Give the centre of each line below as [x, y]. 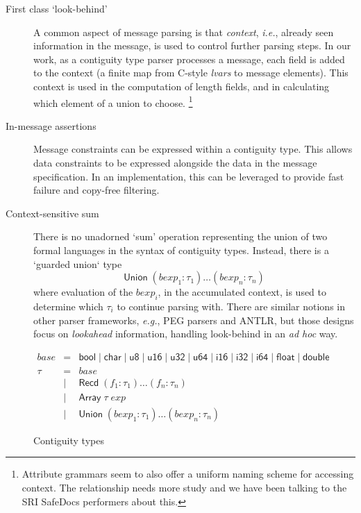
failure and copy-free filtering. [96, 190]
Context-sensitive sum [52, 213]
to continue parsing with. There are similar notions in [231, 306]
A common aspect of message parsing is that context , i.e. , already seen [184, 32]
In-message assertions [51, 125]
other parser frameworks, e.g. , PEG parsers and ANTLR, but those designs [194, 320]
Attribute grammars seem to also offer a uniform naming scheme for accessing [188, 474]
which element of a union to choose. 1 [113, 101]
